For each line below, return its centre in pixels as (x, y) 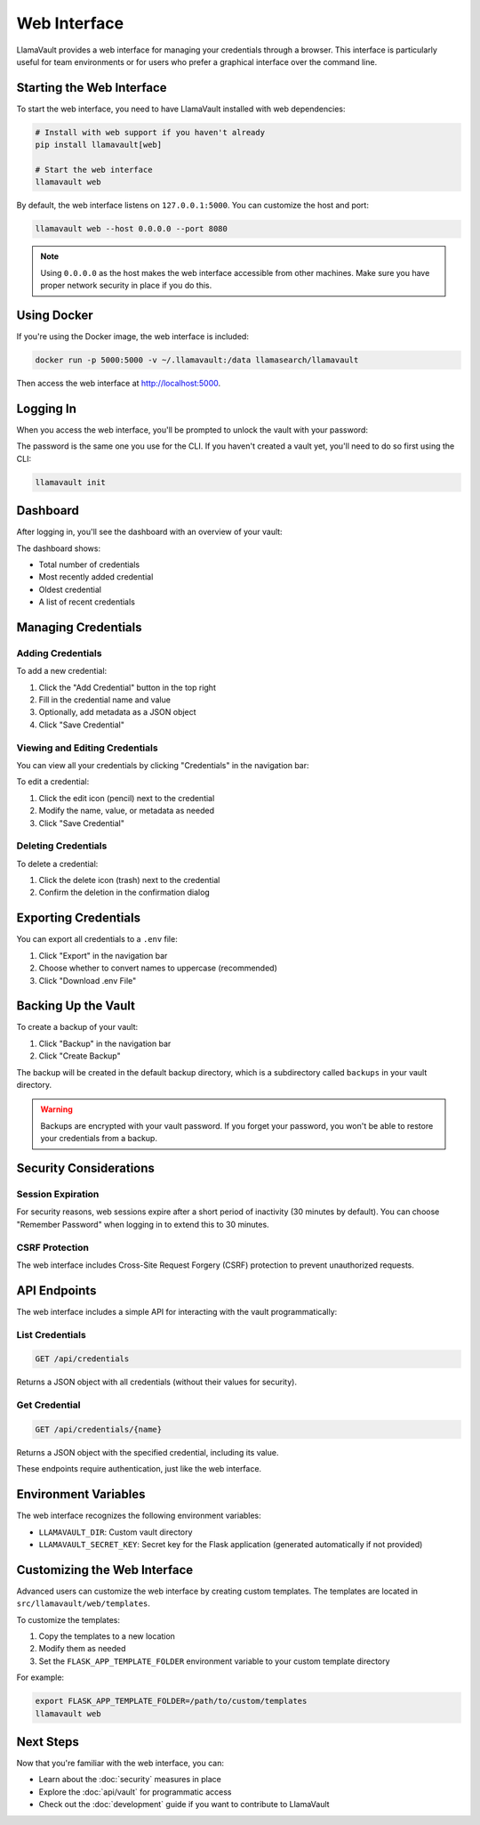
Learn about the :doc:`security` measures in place (130, 1780)
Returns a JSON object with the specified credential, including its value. (148, 1452)
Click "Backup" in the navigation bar (105, 1043)
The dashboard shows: (59, 548)
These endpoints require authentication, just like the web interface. (139, 1469)
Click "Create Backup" (80, 1056)
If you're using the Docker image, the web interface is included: (132, 337)
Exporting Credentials (79, 918)
